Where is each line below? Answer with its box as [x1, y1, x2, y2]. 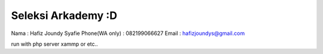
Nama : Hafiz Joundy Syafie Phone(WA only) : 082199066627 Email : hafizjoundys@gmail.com [11, 30, 245, 37]
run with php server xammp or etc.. [11, 40, 98, 47]
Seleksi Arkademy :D [11, 9, 118, 22]
